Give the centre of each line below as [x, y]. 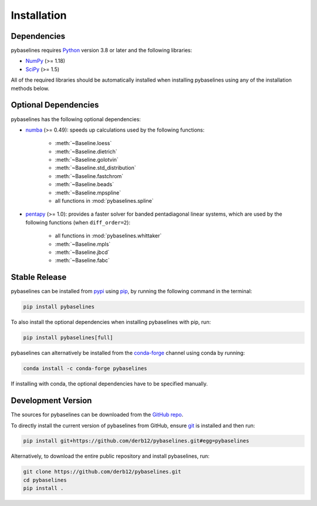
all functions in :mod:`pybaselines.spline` [104, 201]
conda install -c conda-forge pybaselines [85, 368]
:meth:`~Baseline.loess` [83, 143]
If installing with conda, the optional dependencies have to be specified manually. [109, 384]
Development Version [51, 401]
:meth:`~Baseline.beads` [85, 185]
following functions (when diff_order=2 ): [78, 222]
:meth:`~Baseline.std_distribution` [95, 168]
